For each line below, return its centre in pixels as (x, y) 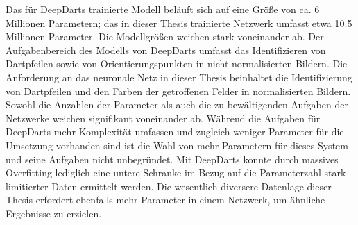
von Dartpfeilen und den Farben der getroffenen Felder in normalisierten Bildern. (178, 91)
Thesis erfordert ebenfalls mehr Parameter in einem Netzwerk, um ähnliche (165, 200)
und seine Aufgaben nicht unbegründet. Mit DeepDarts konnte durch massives (172, 159)
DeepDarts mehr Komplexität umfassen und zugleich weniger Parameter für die (175, 132)
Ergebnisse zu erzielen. (54, 213)
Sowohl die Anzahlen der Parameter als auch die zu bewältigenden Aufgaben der (177, 105)
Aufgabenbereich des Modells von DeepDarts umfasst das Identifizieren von (166, 50)
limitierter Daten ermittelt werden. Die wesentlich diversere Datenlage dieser (169, 186)
